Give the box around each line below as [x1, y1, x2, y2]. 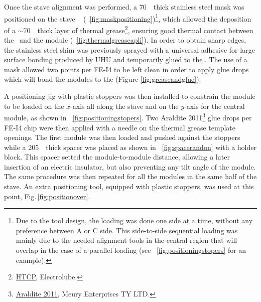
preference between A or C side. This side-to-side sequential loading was [16, 225, 238, 235]
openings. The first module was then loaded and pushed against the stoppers [4, 132, 240, 142]
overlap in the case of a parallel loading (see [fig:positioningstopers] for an [16, 245, 246, 255]
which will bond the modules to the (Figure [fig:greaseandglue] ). [4, 74, 201, 84]
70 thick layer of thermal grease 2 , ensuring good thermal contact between [23, 23, 253, 35]
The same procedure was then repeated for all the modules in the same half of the [4, 171, 257, 182]
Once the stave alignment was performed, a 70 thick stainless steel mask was [4, 2, 244, 12]
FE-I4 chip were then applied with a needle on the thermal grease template [4, 122, 235, 132]
